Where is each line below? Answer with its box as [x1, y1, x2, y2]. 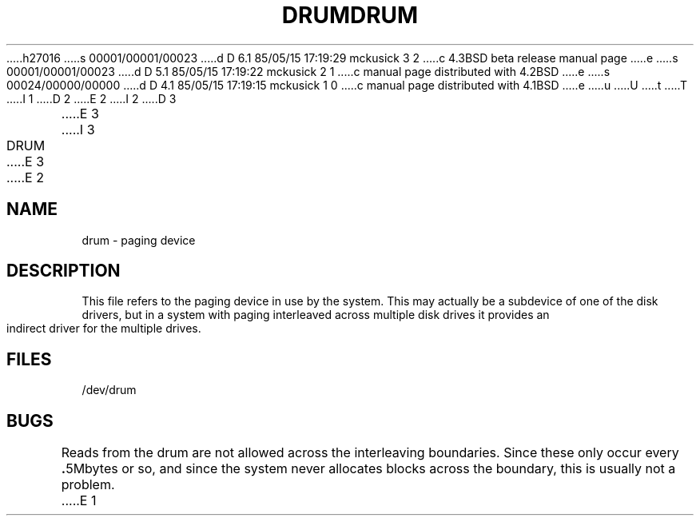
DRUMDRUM [281, 2, 419, 29]
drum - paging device [82, 233, 196, 247]
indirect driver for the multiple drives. [6, 321, 201, 336]
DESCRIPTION [6, 261, 121, 281]
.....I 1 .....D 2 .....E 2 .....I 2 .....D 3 [6, 91, 177, 106]
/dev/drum [82, 383, 137, 397]
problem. [61, 476, 115, 493]
